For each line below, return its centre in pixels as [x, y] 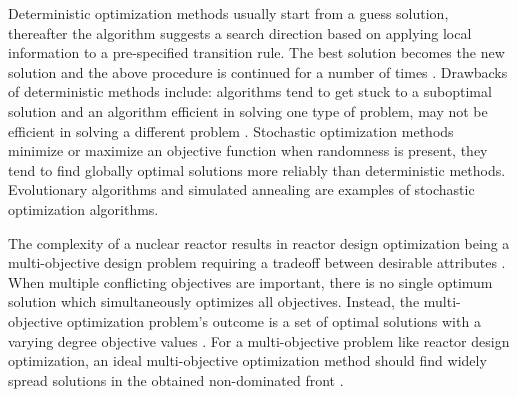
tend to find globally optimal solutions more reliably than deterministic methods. [257, 169]
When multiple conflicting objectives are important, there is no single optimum [250, 281]
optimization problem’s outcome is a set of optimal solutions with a [274, 320]
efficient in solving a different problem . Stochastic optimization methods [231, 130]
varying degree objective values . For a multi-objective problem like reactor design [259, 340]
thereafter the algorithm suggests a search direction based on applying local [240, 32]
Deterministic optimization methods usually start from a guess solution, [228, 13]
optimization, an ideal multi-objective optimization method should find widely [247, 360]
